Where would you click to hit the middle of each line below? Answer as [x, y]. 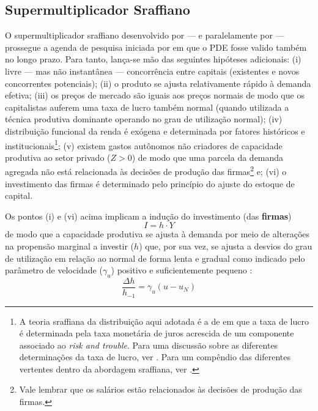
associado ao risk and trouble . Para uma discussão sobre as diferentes [149, 345]
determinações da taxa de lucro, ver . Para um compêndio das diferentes [155, 357]
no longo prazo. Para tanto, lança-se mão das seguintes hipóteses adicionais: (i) [153, 59]
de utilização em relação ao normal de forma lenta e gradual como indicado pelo [155, 258]
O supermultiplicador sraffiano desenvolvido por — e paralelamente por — [145, 35]
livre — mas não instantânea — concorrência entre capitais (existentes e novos [152, 71]
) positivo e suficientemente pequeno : [182, 270]
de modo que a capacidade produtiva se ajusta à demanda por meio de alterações [157, 234]
